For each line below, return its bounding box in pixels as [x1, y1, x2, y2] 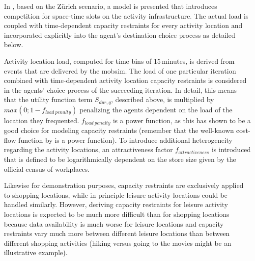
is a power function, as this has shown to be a [113, 115, 251, 125]
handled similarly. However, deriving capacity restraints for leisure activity [4, 199, 228, 209]
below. [4, 39, 23, 50]
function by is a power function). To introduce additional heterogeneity [18, 134, 232, 145]
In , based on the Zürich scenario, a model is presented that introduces [4, 1, 217, 11]
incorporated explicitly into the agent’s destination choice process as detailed [4, 29, 235, 40]
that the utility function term [4, 94, 93, 104]
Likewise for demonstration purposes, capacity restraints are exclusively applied [4, 180, 244, 190]
